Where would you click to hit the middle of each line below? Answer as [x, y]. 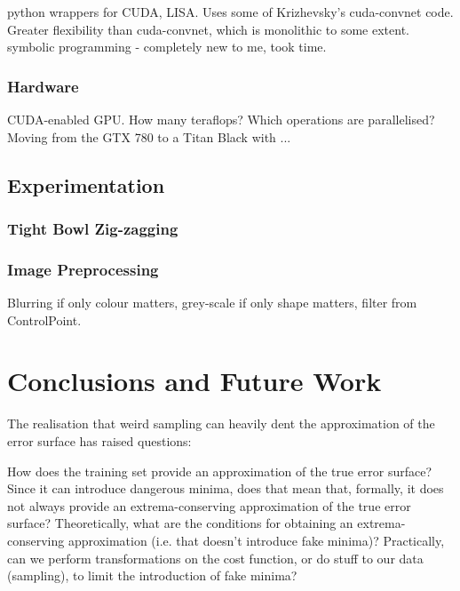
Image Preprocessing [83, 269]
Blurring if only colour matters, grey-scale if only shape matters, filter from [212, 303]
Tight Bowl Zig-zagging [93, 228]
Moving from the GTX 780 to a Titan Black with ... [149, 136]
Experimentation [86, 184]
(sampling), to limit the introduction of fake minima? [152, 575]
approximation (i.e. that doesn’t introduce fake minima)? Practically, [256, 540]
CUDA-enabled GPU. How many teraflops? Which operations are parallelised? [221, 119]
